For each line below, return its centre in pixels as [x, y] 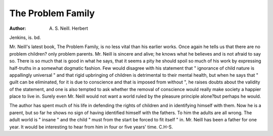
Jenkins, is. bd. [25, 37]
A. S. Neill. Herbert [69, 28]
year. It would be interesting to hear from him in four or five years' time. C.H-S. [91, 127]
